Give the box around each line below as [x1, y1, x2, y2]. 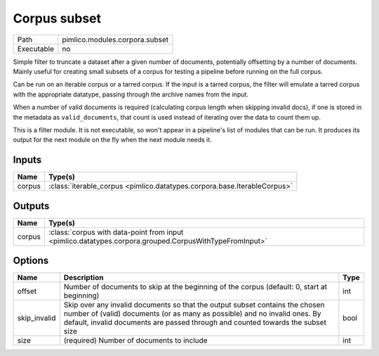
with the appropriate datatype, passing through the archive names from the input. [13, 90, 249, 98]
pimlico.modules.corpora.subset [62, 34, 169, 44]
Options [13, 255, 49, 267]
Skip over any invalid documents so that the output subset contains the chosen [63, 300, 325, 310]
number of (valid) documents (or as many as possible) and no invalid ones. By [63, 309, 321, 319]
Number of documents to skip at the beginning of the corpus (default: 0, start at [63, 282, 328, 292]
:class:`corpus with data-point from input [48, 227, 184, 237]
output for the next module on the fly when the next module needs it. [13, 136, 212, 144]
